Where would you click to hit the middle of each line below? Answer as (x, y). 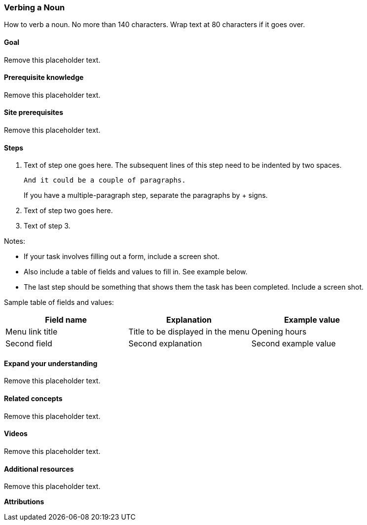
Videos (16, 434)
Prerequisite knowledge (44, 77)
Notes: (15, 241)
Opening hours (279, 332)
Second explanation (165, 344)
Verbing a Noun (35, 7)
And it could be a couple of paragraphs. (105, 180)
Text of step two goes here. (68, 211)
